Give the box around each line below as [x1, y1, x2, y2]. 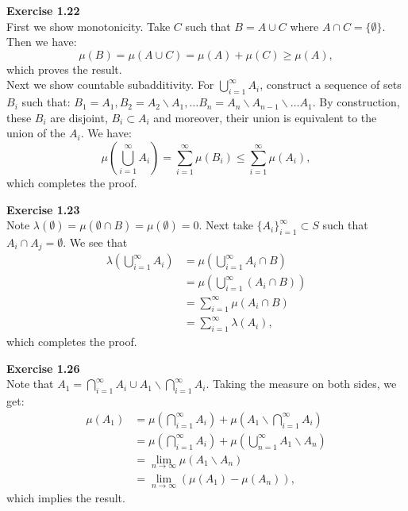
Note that [6, 375, 54, 392]
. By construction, [312, 94, 400, 110]
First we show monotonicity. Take [6, 17, 171, 34]
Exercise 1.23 [6, 201, 80, 217]
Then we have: [6, 33, 77, 50]
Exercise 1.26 [6, 359, 80, 376]
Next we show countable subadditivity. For [6, 76, 214, 93]
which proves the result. [6, 60, 122, 77]
